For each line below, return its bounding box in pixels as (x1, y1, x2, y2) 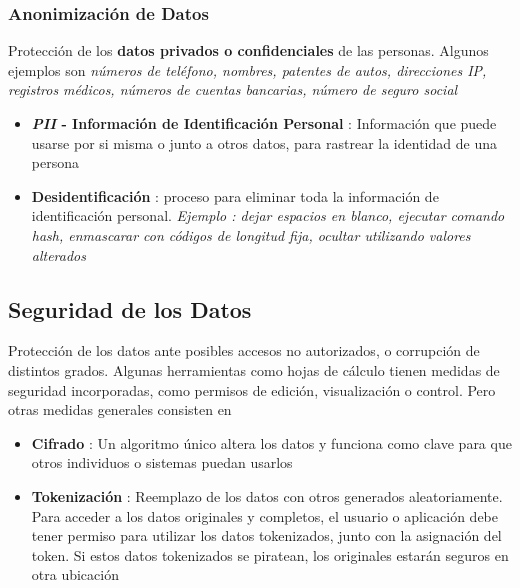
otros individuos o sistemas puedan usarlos (31, 452, 293, 473)
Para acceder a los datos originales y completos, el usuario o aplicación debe (31, 505, 498, 526)
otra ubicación (31, 564, 119, 585)
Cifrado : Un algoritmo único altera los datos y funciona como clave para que (31, 432, 512, 453)
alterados (31, 244, 87, 265)
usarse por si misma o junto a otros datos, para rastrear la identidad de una (31, 132, 497, 153)
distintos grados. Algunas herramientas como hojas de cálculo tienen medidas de (8, 359, 500, 380)
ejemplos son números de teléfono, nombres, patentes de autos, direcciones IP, (8, 59, 487, 80)
